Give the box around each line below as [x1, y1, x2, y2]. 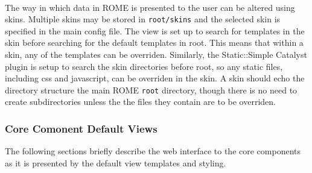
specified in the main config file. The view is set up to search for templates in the [5, 24, 305, 37]
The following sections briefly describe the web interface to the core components [5, 145, 301, 157]
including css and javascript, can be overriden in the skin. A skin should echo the [5, 72, 305, 84]
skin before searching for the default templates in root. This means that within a [5, 36, 304, 49]
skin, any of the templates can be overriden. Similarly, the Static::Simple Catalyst [5, 48, 307, 61]
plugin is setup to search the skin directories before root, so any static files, [5, 60, 283, 72]
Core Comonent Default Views [5, 121, 158, 136]
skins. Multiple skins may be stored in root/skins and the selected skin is [5, 13, 281, 25]
